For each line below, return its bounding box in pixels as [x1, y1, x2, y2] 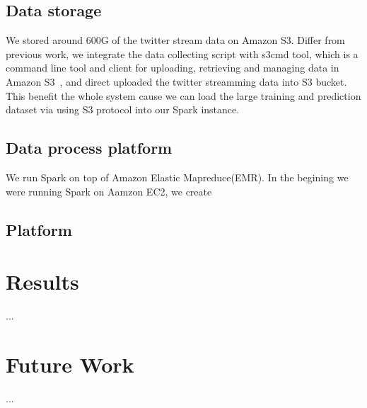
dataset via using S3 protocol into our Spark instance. [6, 102, 240, 117]
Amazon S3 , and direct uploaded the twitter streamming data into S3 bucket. [6, 74, 347, 89]
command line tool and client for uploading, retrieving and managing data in [6, 60, 339, 75]
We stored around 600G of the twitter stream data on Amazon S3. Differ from [6, 33, 345, 47]
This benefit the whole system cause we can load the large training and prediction [6, 88, 361, 103]
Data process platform [6, 137, 173, 159]
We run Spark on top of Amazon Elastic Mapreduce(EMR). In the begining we [6, 169, 349, 184]
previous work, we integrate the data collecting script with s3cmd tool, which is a [6, 46, 359, 61]
